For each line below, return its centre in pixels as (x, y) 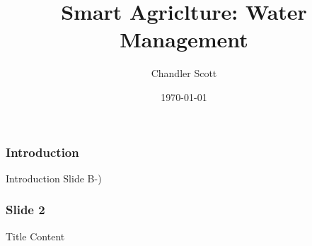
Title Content (35, 236)
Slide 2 (25, 210)
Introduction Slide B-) (54, 178)
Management (184, 39)
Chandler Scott (184, 73)
